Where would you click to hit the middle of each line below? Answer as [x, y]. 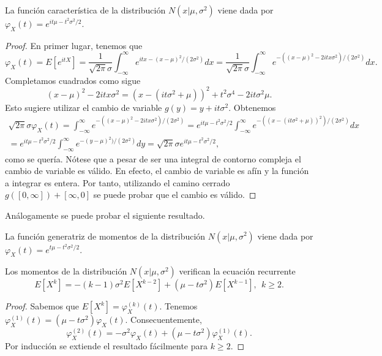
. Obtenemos [252, 107]
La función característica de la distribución [85, 10]
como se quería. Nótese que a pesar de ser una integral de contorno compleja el [153, 158]
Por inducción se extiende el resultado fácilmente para [107, 346]
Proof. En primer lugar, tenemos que [74, 45]
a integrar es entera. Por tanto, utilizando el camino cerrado [118, 182]
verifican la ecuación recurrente [237, 271]
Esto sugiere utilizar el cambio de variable [84, 107]
